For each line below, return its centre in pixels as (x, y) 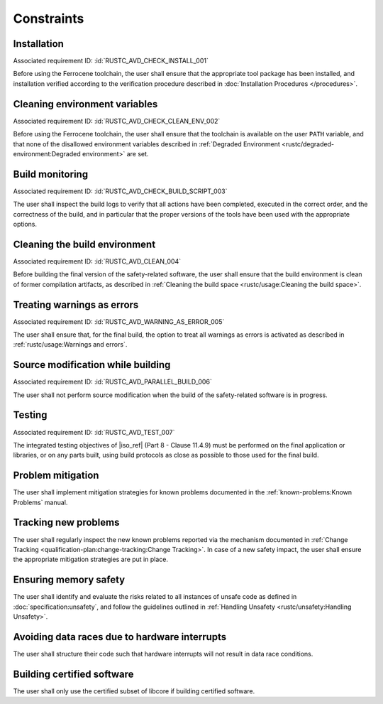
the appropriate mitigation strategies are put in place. (90, 559)
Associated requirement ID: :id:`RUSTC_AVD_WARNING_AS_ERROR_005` (119, 321)
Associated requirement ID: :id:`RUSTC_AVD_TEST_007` (94, 432)
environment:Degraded (47, 153)
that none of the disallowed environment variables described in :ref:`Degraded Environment (146, 144)
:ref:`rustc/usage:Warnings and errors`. (70, 345)
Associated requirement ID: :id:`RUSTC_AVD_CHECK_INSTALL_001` (111, 61)
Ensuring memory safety (69, 580)
